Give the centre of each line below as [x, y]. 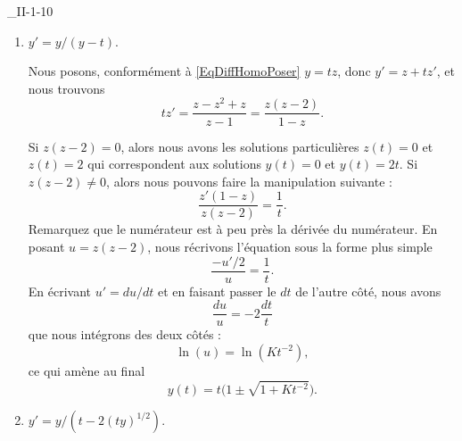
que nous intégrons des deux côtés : [124, 334]
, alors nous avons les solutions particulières [240, 146]
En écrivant [60, 291]
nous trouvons [66, 88]
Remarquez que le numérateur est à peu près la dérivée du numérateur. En [233, 229]
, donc [354, 71]
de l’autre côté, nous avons [368, 291]
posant [46, 246]
